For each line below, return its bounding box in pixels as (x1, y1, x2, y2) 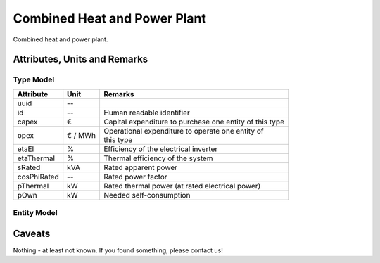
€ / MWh (67, 130, 96, 140)
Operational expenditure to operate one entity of (103, 126, 264, 136)
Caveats (13, 227, 51, 239)
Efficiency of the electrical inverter (103, 144, 218, 154)
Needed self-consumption (103, 190, 191, 200)
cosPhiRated (17, 172, 59, 181)
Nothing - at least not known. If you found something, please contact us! (13, 246, 223, 255)
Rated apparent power (103, 162, 178, 172)
